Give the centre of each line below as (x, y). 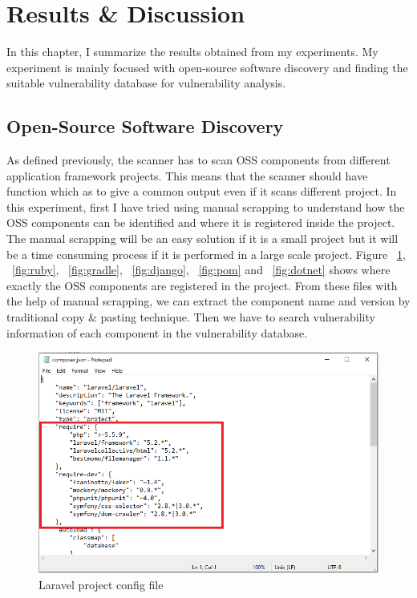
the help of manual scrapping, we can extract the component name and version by (208, 301)
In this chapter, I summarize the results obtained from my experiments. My (192, 52)
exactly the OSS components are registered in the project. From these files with (202, 285)
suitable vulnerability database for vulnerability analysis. (146, 83)
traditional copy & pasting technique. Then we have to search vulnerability (191, 317)
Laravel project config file (101, 585)
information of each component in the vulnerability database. (157, 332)
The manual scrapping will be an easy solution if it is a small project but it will (202, 238)
